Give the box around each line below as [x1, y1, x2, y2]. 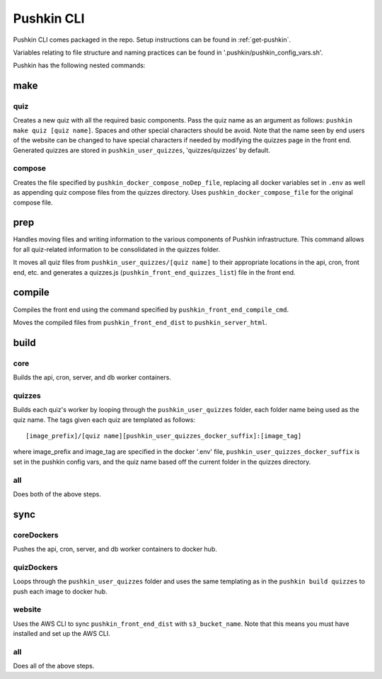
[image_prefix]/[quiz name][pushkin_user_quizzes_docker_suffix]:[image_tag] [25, 432, 302, 440]
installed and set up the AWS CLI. [13, 629, 110, 638]
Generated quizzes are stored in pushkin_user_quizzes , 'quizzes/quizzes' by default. [13, 146, 270, 154]
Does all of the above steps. [13, 662, 95, 671]
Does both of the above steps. [13, 489, 102, 498]
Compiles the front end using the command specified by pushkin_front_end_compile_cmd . [13, 305, 289, 314]
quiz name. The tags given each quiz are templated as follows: [13, 415, 196, 424]
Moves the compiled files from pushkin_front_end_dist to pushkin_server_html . [13, 318, 268, 326]
